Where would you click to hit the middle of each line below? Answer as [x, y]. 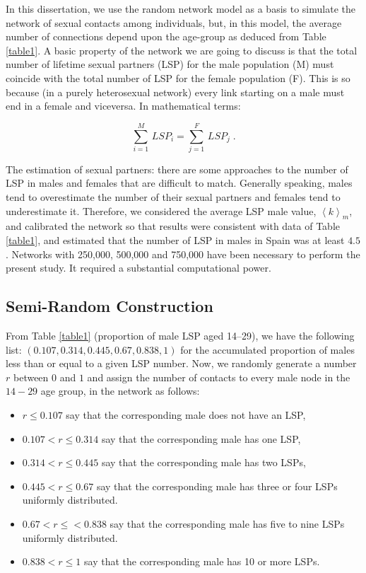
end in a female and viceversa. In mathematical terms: [123, 106]
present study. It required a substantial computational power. [138, 268]
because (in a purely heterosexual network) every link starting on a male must [175, 92]
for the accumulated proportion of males [267, 349]
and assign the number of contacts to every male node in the [219, 377]
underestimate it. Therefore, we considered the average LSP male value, [161, 210]
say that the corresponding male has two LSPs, [203, 462]
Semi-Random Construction [110, 306]
